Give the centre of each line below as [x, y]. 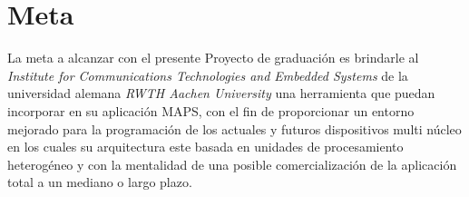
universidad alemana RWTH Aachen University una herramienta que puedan [221, 93]
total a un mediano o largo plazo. [100, 182]
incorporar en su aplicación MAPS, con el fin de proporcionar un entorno [211, 110]
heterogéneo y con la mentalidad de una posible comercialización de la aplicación [232, 164]
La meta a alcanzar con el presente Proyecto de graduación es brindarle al [213, 58]
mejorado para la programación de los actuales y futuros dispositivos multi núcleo [234, 128]
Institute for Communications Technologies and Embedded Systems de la [208, 75]
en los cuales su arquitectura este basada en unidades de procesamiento [205, 147]
